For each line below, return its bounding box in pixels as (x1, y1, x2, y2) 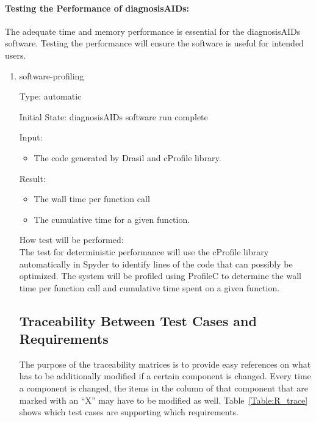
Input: (19, 131, 43, 144)
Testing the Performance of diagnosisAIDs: (5, 1, 190, 14)
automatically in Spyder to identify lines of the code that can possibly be (19, 257, 293, 270)
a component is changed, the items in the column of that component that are (19, 382, 308, 395)
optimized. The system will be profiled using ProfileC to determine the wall (19, 269, 301, 282)
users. (5, 48, 26, 61)
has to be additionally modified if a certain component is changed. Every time (19, 369, 311, 382)
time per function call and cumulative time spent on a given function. (19, 281, 280, 294)
